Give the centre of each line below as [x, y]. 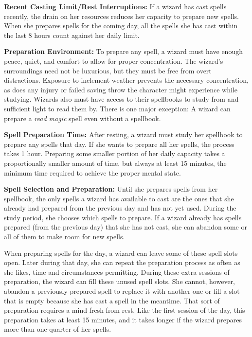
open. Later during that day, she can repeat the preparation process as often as [122, 262]
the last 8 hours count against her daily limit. [72, 35]
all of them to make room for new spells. [64, 237]
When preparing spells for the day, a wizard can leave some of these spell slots [121, 253]
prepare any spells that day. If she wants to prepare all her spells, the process [119, 144]
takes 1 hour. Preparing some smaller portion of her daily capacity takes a [115, 153]
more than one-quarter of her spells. [58, 329]
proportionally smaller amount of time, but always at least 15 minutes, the [115, 163]
